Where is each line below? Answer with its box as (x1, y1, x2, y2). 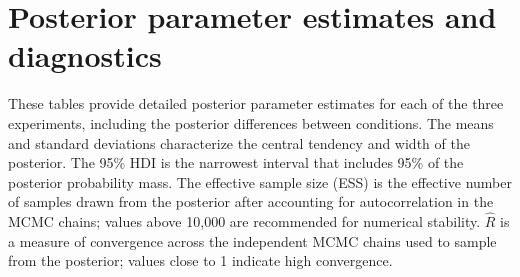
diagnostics (8, 35, 162, 76)
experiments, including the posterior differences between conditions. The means (8, 112, 494, 133)
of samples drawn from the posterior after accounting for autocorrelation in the (8, 191, 494, 212)
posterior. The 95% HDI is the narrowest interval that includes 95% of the (8, 152, 464, 173)
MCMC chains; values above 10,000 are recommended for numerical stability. (8, 211, 481, 232)
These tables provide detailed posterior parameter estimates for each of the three (8, 93, 504, 114)
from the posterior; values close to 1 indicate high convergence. (8, 250, 393, 271)
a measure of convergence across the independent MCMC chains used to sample (8, 230, 497, 251)
